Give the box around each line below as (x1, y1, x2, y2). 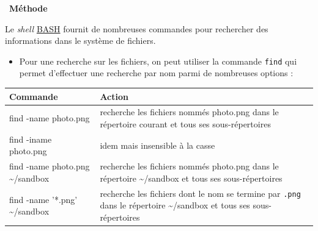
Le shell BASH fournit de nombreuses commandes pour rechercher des (5, 22, 268, 35)
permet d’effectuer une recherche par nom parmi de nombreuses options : (19, 66, 294, 79)
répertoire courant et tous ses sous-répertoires (100, 117, 271, 130)
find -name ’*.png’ (9, 193, 78, 205)
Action (100, 90, 128, 102)
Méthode (9, 2, 48, 14)
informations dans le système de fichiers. (5, 34, 156, 47)
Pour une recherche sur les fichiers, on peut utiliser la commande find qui (19, 54, 297, 67)
